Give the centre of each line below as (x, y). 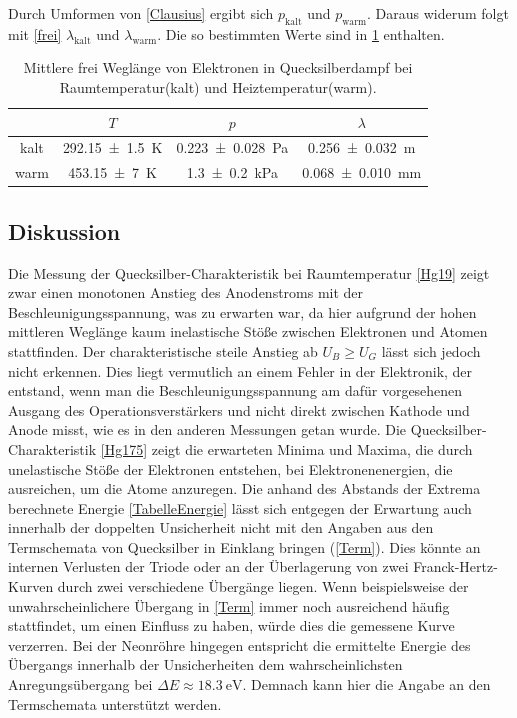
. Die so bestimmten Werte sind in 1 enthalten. (301, 33)
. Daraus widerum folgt (438, 13)
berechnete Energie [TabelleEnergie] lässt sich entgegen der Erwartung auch (240, 507)
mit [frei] (35, 33)
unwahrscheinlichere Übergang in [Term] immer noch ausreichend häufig (229, 605)
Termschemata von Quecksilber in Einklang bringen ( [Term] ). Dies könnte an (244, 546)
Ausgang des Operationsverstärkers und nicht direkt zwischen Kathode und (239, 409)
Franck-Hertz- (455, 566)
